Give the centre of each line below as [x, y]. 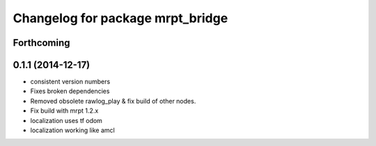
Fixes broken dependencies [70, 91]
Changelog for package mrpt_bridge [120, 18]
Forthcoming [41, 43]
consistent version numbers [70, 82]
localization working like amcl [72, 130]
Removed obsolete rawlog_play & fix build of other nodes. [113, 101]
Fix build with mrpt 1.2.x [64, 111]
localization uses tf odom [66, 120]
